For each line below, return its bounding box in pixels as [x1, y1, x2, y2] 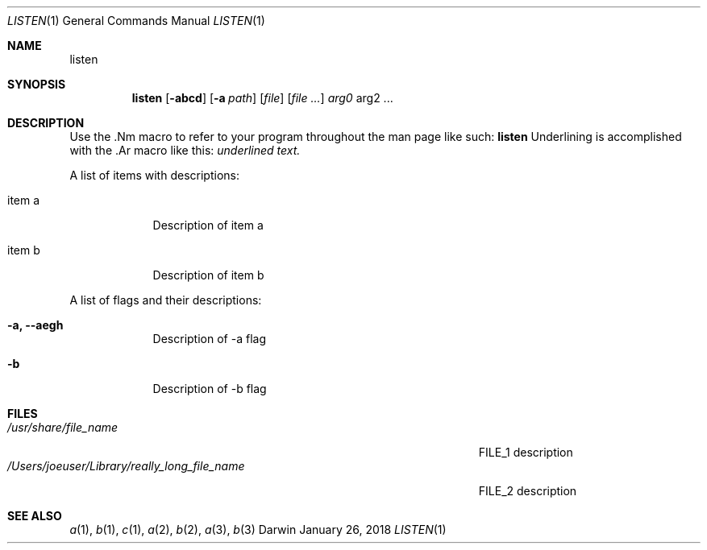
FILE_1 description [478, 445, 573, 459]
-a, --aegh [7, 318, 64, 332]
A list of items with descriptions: [69, 168, 239, 182]
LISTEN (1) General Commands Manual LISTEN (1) [7, 14, 265, 27]
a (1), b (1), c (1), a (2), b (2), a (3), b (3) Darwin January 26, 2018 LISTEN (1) [69, 523, 447, 536]
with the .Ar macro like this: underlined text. [69, 143, 301, 157]
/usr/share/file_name [7, 420, 119, 434]
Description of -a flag [152, 332, 266, 345]
